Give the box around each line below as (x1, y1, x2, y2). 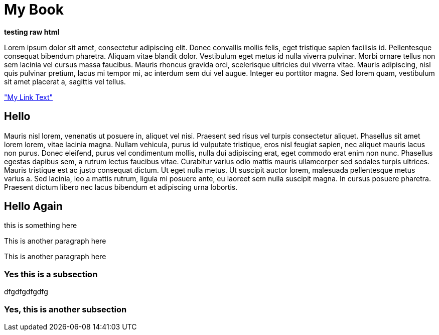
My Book (4, 1, 64, 18)
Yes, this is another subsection (4, 304, 127, 314)
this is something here (4, 221, 77, 230)
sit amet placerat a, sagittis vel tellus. (4, 77, 126, 86)
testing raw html (4, 27, 60, 36)
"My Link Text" (4, 92, 53, 101)
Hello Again (4, 200, 63, 213)
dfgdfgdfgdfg (4, 287, 48, 296)
